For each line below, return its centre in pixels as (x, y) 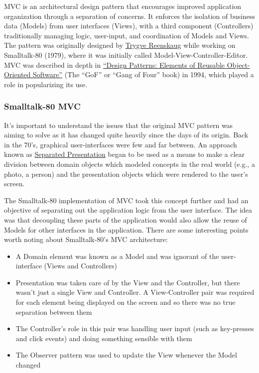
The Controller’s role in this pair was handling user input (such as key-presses (135, 328)
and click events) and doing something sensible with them (104, 338)
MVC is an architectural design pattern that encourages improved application (123, 6)
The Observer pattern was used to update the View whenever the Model (126, 355)
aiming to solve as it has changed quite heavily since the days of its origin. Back (126, 135)
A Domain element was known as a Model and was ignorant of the (117, 256)
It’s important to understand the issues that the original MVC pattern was (119, 125)
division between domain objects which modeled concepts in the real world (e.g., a (129, 164)
